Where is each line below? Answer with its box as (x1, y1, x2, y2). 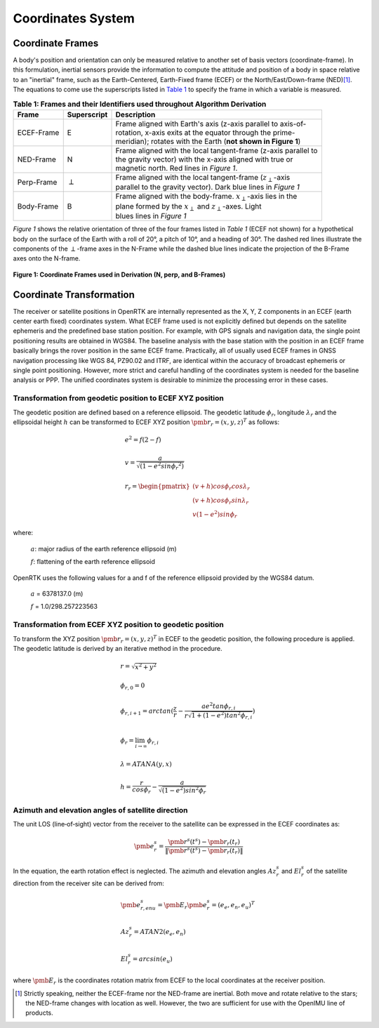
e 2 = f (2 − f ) (124, 435, 161, 444)
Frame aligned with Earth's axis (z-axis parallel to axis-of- (115, 119, 307, 128)
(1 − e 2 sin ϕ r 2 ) (140, 461, 185, 471)
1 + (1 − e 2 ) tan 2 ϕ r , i (191, 710, 253, 721)
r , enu (140, 905, 156, 912)
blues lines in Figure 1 (115, 211, 187, 221)
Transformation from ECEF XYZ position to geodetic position (13, 620, 224, 630)
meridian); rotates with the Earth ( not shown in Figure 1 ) (115, 137, 301, 146)
